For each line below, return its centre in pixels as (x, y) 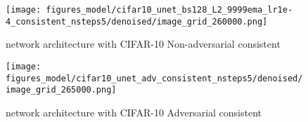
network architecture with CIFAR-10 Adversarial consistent (134, 112)
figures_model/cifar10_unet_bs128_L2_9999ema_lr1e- (169, 10)
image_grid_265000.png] (61, 90)
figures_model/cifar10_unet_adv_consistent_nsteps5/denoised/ (154, 78)
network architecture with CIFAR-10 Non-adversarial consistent (143, 44)
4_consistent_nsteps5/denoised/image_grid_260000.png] (137, 21)
